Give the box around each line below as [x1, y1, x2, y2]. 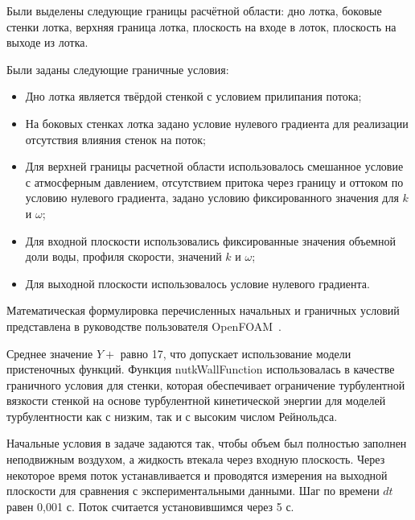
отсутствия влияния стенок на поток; [25, 130, 206, 147]
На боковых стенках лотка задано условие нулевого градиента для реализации [25, 114, 409, 131]
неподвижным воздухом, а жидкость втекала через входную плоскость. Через [6, 451, 385, 468]
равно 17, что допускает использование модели [120, 345, 351, 361]
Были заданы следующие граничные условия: [6, 60, 229, 77]
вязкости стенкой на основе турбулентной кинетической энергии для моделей [6, 392, 386, 409]
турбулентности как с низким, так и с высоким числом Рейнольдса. [6, 407, 338, 424]
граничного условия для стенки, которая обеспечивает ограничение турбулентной [6, 376, 405, 393]
